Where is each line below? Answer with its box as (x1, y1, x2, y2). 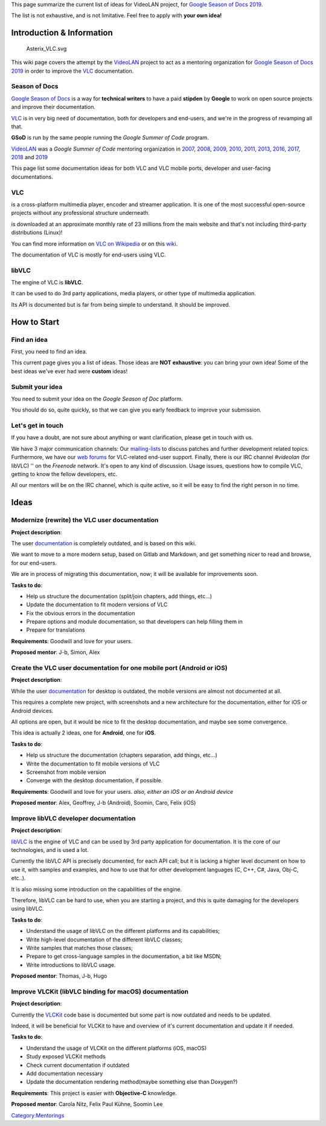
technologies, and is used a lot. (11, 846, 89, 854)
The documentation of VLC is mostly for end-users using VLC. (11, 251, 166, 258)
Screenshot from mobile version (26, 768, 106, 776)
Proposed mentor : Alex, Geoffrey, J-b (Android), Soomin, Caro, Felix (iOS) (11, 799, 196, 807)
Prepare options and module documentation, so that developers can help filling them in (26, 618, 243, 626)
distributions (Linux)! (11, 229, 63, 236)
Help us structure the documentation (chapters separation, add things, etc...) (26, 751, 217, 759)
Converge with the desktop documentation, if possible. (26, 777, 163, 784)
